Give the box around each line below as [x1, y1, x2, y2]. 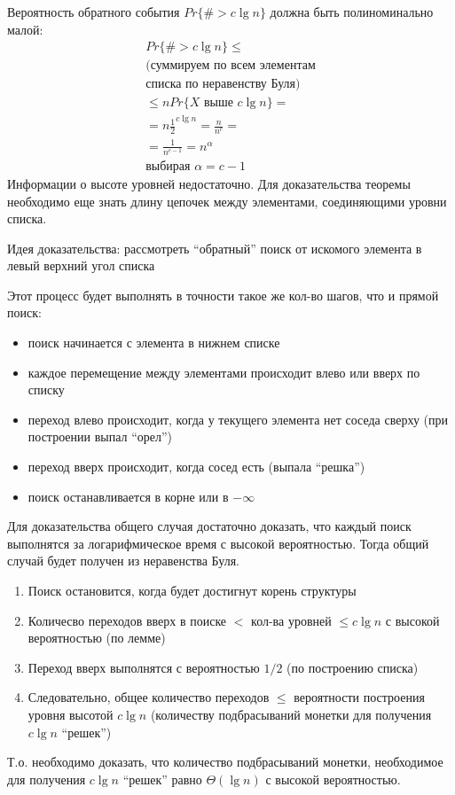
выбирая [145, 160, 191, 173]
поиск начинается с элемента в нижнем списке [27, 333, 280, 352]
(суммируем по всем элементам [145, 59, 316, 73]
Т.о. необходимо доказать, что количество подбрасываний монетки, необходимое [7, 752, 443, 771]
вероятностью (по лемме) [27, 628, 166, 647]
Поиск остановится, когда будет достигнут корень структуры [27, 581, 357, 599]
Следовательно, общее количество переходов [27, 688, 270, 706]
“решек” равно [122, 769, 202, 788]
